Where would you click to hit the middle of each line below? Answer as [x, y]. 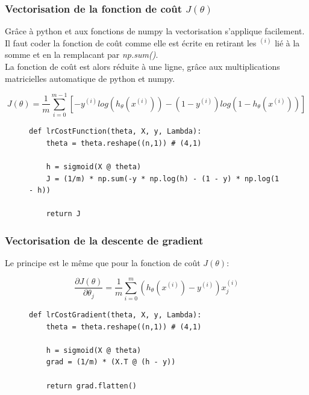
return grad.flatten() [91, 386]
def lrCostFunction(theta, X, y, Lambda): [115, 132]
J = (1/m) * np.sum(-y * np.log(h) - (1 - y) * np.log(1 [163, 179]
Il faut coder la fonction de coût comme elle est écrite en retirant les [131, 42]
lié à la [287, 42]
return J [63, 214]
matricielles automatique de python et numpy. [90, 78]
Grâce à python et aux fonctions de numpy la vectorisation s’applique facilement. [155, 31]
